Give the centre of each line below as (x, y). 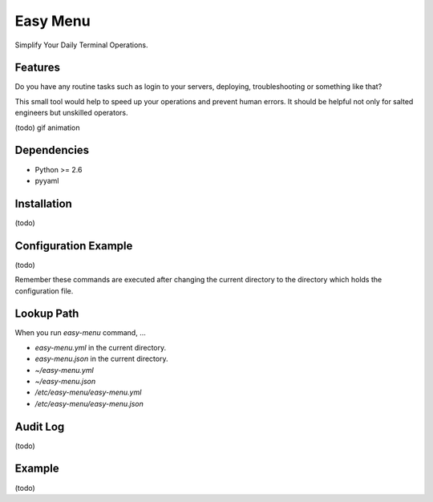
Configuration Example (74, 246)
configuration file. (44, 291)
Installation (43, 203)
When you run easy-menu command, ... (80, 333)
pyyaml (47, 180)
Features (37, 68)
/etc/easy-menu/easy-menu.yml (88, 392)
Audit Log (40, 426)
